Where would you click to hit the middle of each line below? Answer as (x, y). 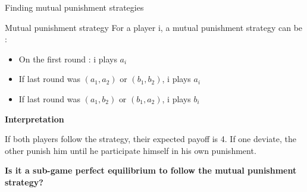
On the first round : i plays (68, 59)
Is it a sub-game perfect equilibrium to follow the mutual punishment (151, 170)
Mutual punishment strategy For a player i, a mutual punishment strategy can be (154, 27)
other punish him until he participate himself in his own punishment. (131, 150)
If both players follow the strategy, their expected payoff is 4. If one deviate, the (151, 139)
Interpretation (35, 119)
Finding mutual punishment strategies (74, 7)
